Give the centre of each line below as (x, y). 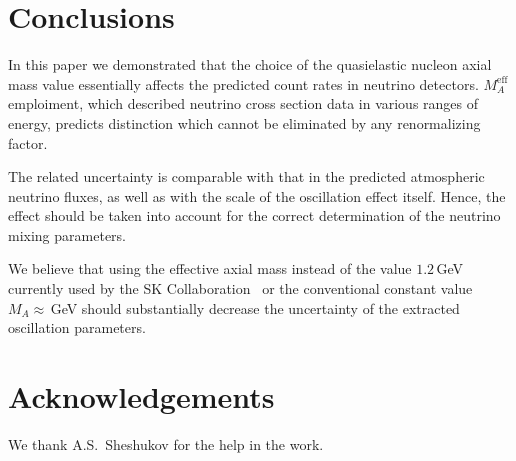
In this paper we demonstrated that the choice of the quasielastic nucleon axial (250, 64)
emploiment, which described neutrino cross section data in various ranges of (243, 103)
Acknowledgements (141, 396)
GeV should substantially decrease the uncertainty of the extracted (255, 307)
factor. (28, 142)
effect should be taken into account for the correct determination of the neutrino (254, 215)
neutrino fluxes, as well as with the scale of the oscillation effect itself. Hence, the (257, 195)
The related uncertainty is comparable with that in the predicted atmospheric (246, 176)
